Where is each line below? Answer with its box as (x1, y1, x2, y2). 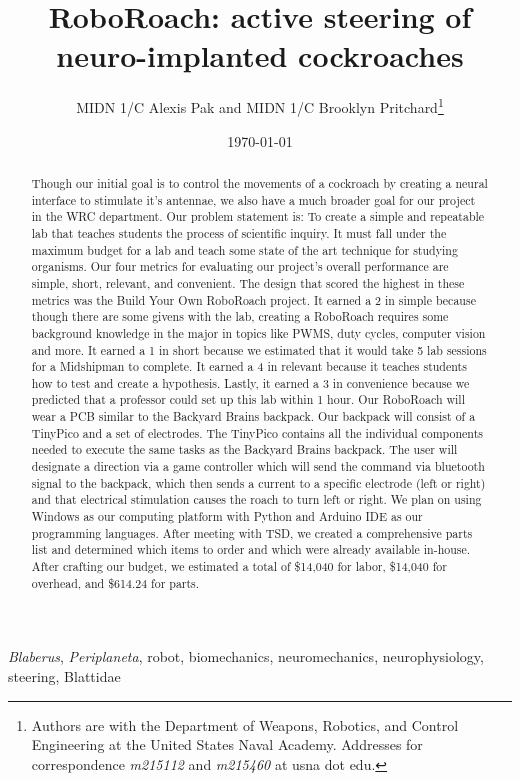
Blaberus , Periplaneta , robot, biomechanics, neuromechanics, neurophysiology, (8, 646, 484, 667)
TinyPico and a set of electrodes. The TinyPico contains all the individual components (31, 424, 483, 441)
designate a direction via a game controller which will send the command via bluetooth (31, 458, 485, 475)
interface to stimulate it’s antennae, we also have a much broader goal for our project (31, 191, 476, 208)
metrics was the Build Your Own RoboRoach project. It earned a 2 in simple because (31, 291, 476, 308)
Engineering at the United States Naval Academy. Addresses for (31, 734, 423, 755)
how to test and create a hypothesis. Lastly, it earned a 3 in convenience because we (31, 374, 470, 391)
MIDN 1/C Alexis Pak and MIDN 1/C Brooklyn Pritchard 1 (76, 94, 444, 117)
